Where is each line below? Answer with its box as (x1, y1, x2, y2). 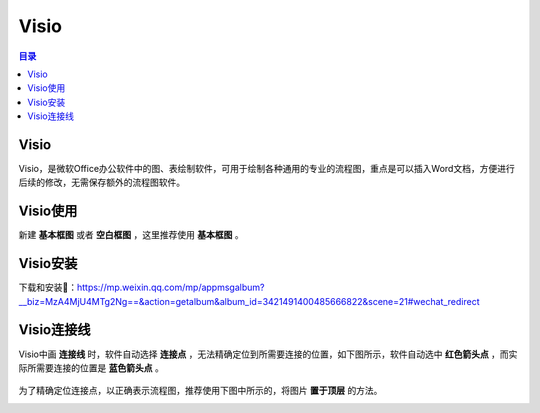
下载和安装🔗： (18, 281, 78, 294)
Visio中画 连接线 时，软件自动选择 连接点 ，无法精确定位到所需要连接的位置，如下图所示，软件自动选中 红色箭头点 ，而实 (18, 348, 518, 360)
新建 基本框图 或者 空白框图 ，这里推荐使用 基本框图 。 (18, 229, 244, 241)
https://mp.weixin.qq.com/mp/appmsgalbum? (76, 281, 265, 294)
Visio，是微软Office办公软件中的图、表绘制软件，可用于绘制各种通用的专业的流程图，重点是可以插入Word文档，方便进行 (18, 163, 515, 175)
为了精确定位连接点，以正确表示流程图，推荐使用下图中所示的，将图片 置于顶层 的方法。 (18, 385, 383, 397)
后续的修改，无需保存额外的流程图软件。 (18, 176, 185, 189)
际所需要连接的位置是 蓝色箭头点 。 (18, 361, 164, 374)
